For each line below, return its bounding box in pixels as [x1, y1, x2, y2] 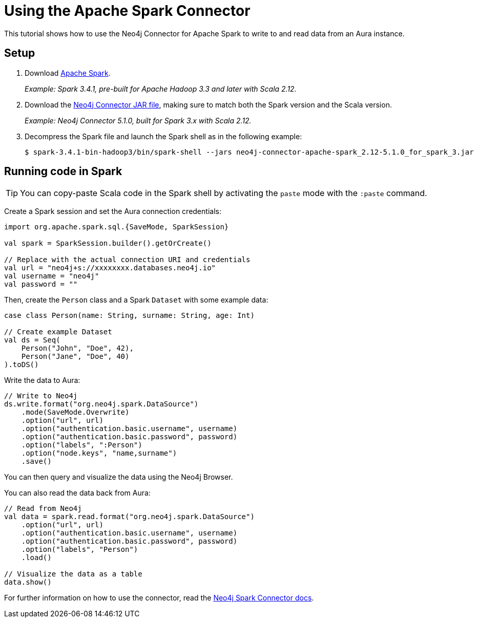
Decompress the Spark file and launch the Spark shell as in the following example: [25, 132, 302, 141]
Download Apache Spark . [25, 68, 111, 77]
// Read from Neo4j [4, 504, 82, 513]
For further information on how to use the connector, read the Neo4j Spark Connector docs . [4, 593, 314, 603]
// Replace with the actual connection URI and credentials [4, 255, 251, 264]
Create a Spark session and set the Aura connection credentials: [4, 207, 221, 216]
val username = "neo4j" [4, 272, 99, 281]
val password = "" [4, 280, 78, 289]
